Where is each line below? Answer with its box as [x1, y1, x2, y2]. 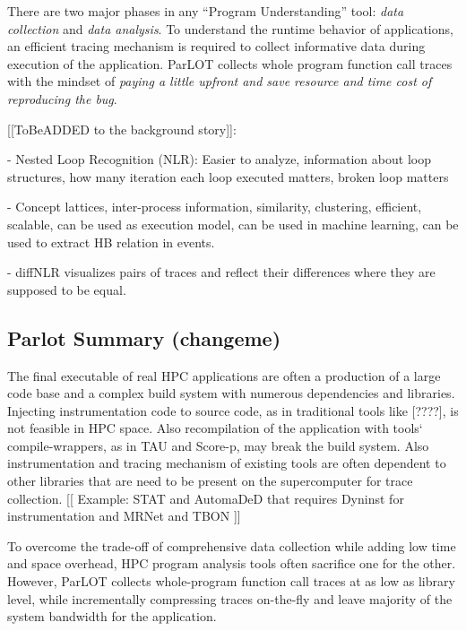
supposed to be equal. [7, 280, 126, 298]
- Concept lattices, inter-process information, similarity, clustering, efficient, [7, 197, 422, 216]
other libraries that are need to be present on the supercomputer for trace [7, 471, 413, 490]
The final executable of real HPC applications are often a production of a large [7, 366, 441, 385]
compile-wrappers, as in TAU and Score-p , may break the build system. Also [7, 436, 429, 454]
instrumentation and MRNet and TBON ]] [7, 506, 241, 525]
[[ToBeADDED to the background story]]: [7, 119, 237, 138]
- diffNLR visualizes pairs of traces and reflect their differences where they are [7, 263, 436, 281]
